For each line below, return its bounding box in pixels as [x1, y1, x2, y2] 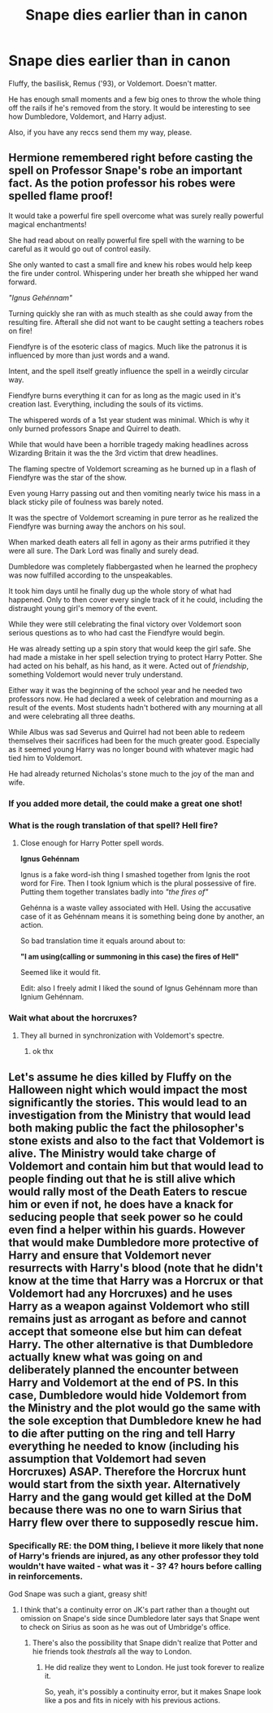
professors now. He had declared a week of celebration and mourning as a [8, 694, 258, 704]
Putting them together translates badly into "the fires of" [19, 886, 209, 897]
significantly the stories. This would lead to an [8, 1096, 248, 1109]
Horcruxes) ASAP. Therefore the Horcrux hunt [8, 1465, 246, 1478]
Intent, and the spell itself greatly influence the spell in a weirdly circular [8, 366, 249, 376]
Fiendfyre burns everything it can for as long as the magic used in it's [8, 390, 241, 400]
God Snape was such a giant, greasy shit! [8, 1588, 148, 1598]
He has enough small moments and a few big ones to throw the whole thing [8, 94, 262, 103]
